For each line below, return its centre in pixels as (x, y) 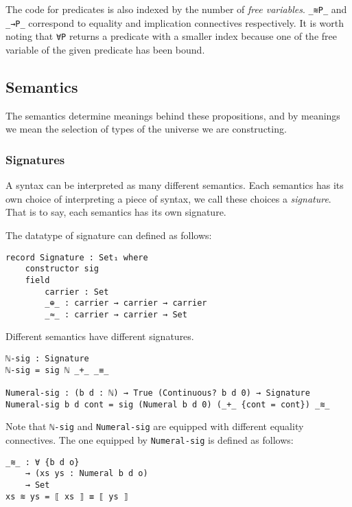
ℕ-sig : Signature (47, 359)
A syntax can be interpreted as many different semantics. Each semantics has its (175, 185)
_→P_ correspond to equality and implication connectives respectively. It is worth (175, 22)
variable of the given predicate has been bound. (105, 49)
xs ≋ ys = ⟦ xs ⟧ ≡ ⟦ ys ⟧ (67, 496)
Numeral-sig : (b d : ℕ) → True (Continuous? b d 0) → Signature (158, 393)
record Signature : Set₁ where (77, 257)
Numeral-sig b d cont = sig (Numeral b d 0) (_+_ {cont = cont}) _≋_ (168, 404)
